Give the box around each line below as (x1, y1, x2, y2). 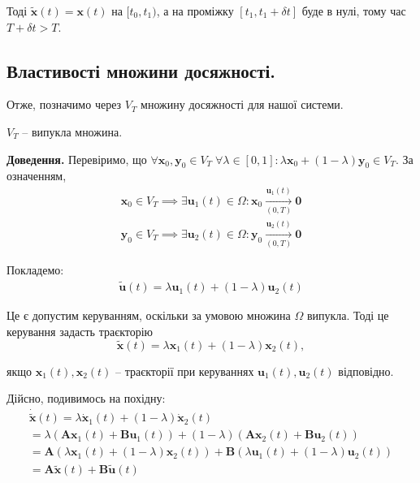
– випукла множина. (22, 123, 123, 140)
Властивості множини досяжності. (6, 58, 275, 83)
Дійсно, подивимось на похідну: (6, 390, 166, 407)
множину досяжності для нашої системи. (141, 96, 344, 113)
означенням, (6, 167, 67, 184)
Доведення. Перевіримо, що (6, 150, 147, 167)
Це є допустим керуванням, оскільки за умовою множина (6, 307, 291, 324)
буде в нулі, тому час (301, 2, 406, 19)
